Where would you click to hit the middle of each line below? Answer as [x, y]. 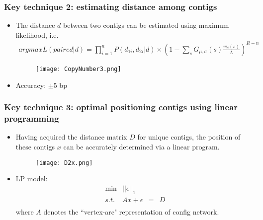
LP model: [32, 179]
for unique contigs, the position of [189, 137]
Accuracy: [31, 85]
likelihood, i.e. [37, 35]
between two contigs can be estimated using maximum [146, 25]
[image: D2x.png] [64, 163]
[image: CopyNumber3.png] [78, 69]
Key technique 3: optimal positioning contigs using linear [121, 107]
